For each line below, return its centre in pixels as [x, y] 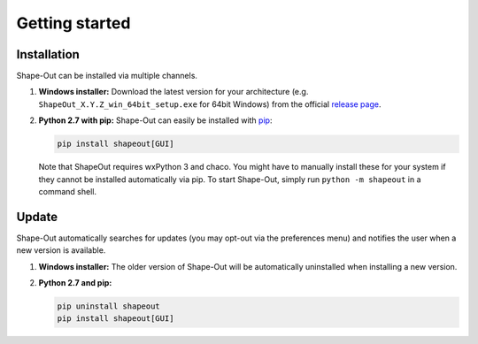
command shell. [68, 191]
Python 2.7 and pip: [75, 283]
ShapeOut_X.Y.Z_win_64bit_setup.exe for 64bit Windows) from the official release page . [210, 104]
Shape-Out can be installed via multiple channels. [107, 76]
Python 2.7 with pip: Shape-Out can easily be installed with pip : [155, 120]
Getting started [73, 23]
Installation [48, 54]
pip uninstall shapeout [109, 306]
